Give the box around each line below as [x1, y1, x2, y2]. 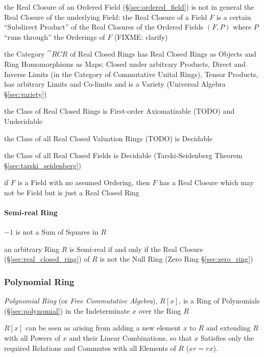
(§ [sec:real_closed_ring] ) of [4, 253, 90, 264]
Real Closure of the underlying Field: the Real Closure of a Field [4, 11, 207, 22]
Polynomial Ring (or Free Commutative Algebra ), [4, 295, 158, 306]
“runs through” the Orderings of [4, 31, 105, 42]
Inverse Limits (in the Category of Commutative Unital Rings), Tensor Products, [4, 68, 258, 79]
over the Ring [138, 305, 181, 316]
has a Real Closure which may [159, 177, 254, 188]
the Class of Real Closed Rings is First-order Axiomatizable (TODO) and [4, 106, 235, 116]
